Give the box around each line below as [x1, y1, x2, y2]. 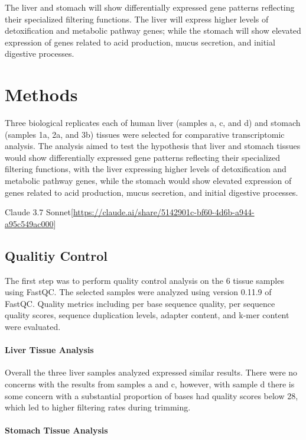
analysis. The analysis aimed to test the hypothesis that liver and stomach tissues [5, 140, 301, 152]
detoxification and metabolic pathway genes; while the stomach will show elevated [5, 24, 301, 37]
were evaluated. [5, 321, 61, 333]
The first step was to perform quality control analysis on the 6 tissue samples [5, 274, 284, 286]
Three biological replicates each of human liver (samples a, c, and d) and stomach [5, 117, 301, 129]
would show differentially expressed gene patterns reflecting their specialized [5, 151, 281, 163]
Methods [5, 82, 78, 106]
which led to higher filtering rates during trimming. [5, 401, 191, 413]
